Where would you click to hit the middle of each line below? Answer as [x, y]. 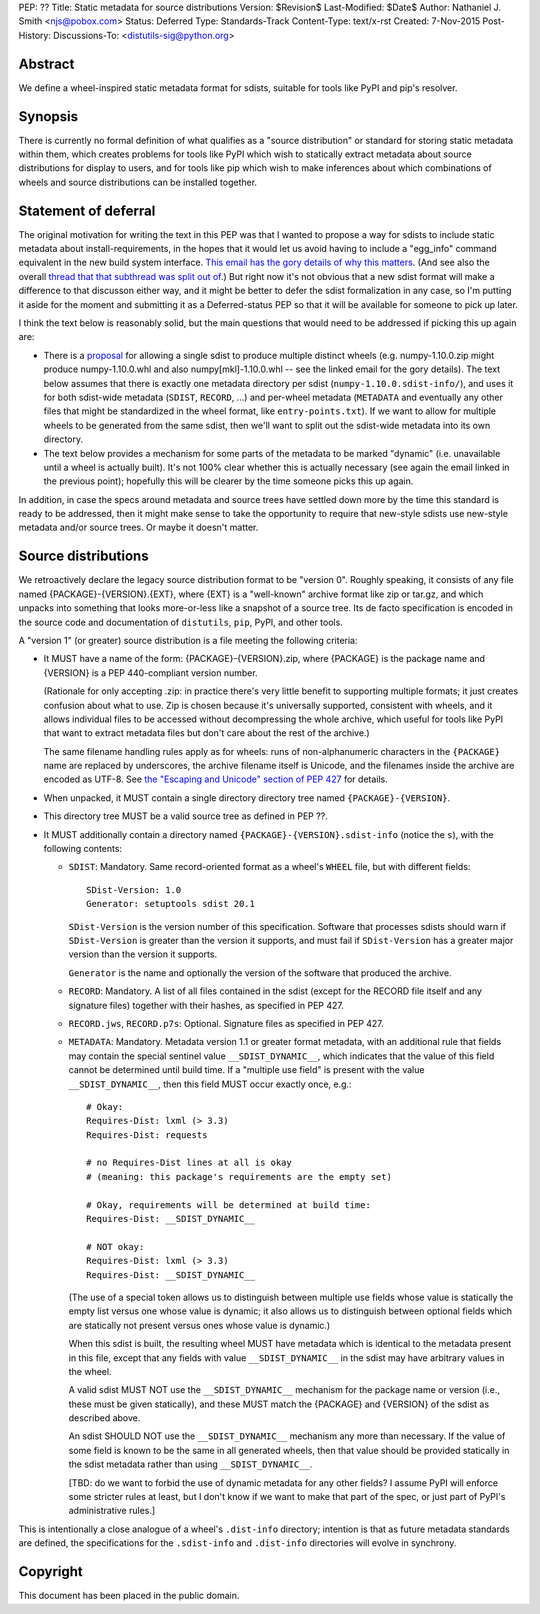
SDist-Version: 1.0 [134, 889]
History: [35, 35]
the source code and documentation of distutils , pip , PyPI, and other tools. [181, 622]
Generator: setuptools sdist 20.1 [170, 904]
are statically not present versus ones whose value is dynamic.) [199, 1325]
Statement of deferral [87, 210]
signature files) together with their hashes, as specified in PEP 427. [206, 1005]
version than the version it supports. [143, 954]
